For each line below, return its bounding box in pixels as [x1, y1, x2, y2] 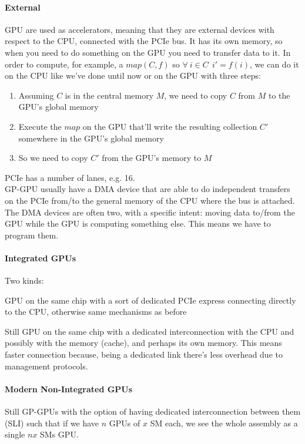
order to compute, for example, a [5, 58, 123, 70]
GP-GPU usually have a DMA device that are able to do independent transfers [5, 183, 290, 195]
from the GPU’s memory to [102, 152, 202, 164]
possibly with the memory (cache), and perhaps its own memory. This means [5, 337, 282, 349]
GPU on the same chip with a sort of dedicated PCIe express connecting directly [5, 294, 296, 306]
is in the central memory [65, 89, 154, 101]
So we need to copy [18, 152, 88, 164]
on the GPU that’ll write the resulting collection [82, 120, 257, 132]
